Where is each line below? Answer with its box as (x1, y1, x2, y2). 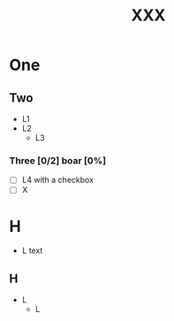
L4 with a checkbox (21, 174, 95, 186)
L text (21, 245, 43, 256)
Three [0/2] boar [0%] (9, 154, 107, 166)
